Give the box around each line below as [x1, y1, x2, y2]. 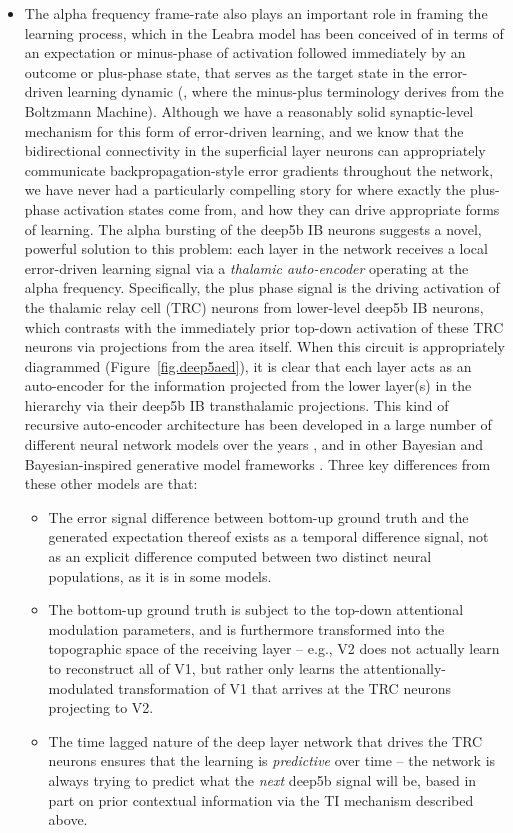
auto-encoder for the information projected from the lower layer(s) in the [24, 375, 472, 396]
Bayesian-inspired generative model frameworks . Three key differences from [24, 453, 491, 474]
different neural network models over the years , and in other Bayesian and [24, 434, 484, 455]
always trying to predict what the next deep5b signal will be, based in [48, 769, 477, 790]
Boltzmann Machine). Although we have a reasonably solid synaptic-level [24, 100, 474, 121]
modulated [48, 677, 114, 698]
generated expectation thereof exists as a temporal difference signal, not [48, 526, 489, 547]
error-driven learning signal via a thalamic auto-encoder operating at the [24, 257, 469, 278]
